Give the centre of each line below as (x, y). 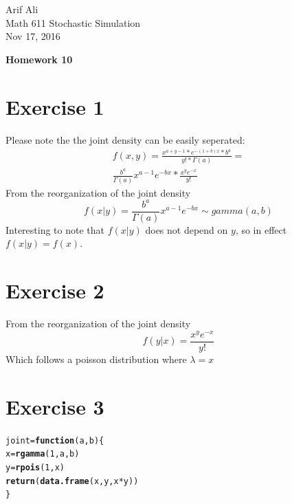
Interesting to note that (55, 229)
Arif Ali (22, 9)
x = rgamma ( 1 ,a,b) (43, 454)
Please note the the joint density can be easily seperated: (125, 139)
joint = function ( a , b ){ (55, 440)
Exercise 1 (55, 106)
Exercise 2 (55, 291)
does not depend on (187, 229)
